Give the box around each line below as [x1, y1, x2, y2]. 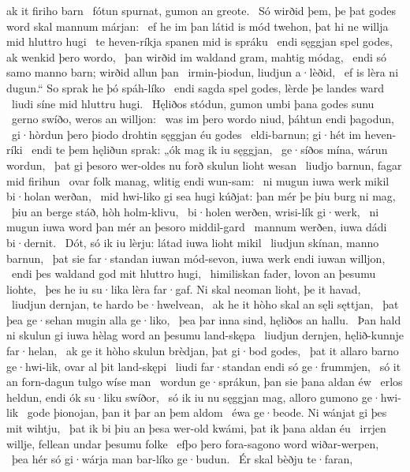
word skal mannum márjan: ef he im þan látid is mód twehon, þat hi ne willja [6, 17, 389, 34]
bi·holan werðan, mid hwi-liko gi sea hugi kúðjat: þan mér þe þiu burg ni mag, [6, 188, 396, 204]
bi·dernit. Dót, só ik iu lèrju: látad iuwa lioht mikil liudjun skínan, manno [6, 234, 379, 250]
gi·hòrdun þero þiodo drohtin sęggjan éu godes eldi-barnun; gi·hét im [11, 125, 361, 142]
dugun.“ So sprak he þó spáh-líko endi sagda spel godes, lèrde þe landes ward [6, 79, 384, 96]
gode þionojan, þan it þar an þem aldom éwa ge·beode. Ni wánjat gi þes [27, 404, 387, 421]
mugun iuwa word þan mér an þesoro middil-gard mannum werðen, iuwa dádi [6, 219, 387, 235]
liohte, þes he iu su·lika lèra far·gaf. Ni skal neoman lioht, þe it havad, [6, 280, 361, 297]
